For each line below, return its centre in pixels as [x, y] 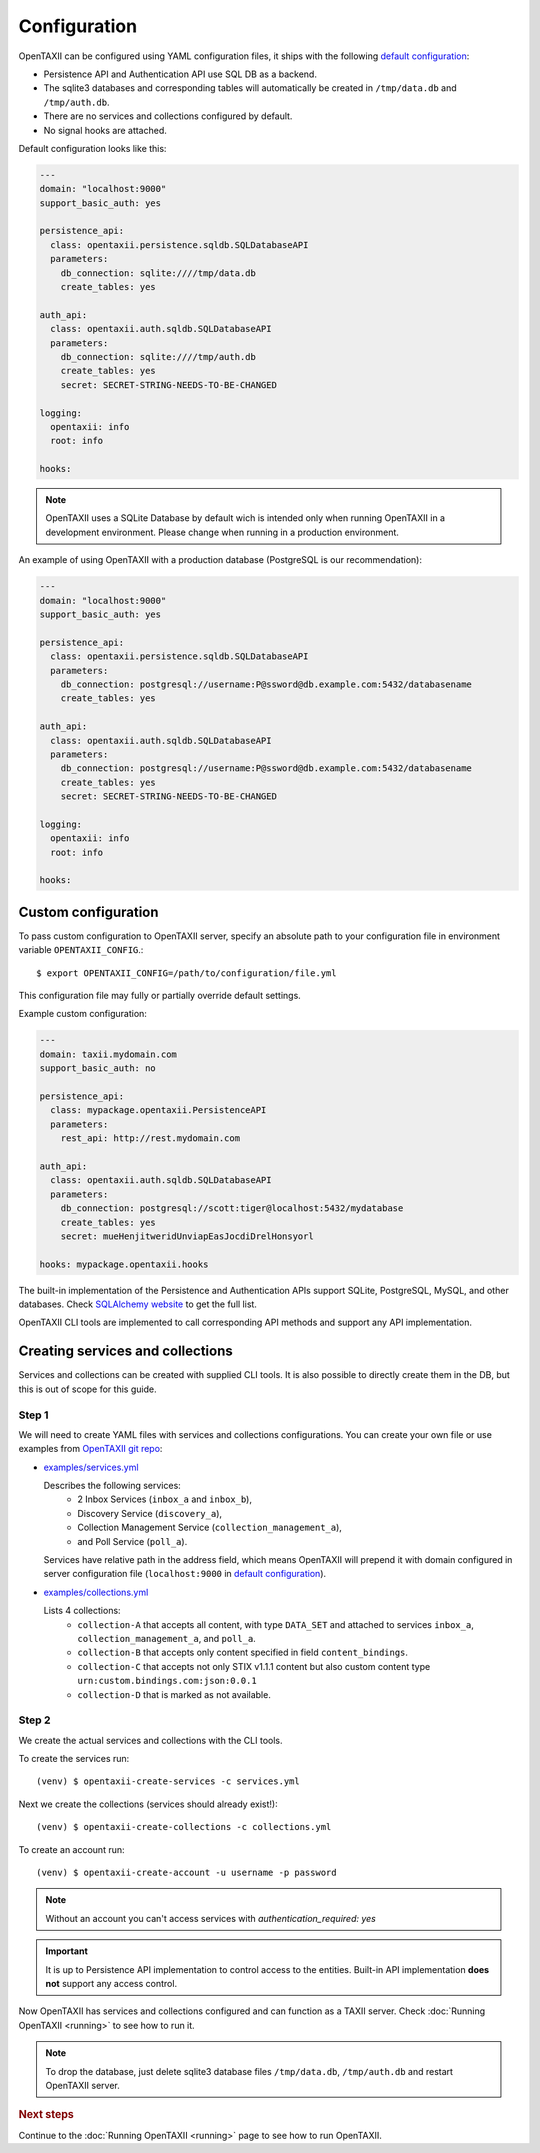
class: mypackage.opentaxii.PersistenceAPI [158, 1110]
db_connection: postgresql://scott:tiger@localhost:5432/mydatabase [232, 1208]
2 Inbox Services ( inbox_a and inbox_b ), [164, 1499]
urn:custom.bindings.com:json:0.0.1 [167, 1681]
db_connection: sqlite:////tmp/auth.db [158, 356]
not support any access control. [111, 1983]
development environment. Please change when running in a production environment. [222, 532]
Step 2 [34, 1720]
